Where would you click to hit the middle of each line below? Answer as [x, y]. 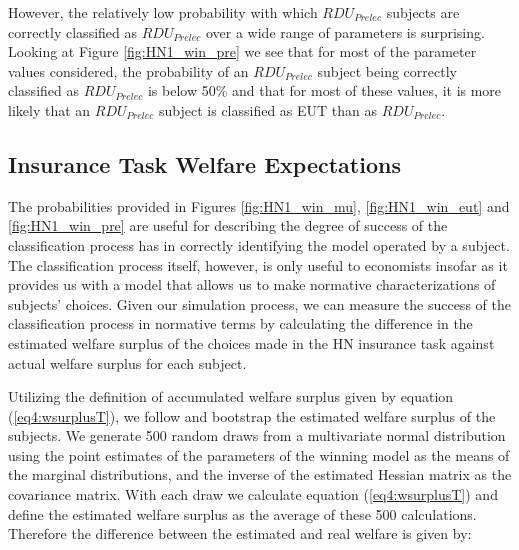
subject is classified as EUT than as [268, 109]
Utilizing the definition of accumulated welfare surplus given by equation [231, 396]
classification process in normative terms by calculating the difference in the [240, 323]
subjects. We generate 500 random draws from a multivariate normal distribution [257, 435]
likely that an [49, 109]
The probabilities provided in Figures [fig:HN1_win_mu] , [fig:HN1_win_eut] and [259, 205]
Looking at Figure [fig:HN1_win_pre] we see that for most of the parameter [242, 51]
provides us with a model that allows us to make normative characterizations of [252, 284]
